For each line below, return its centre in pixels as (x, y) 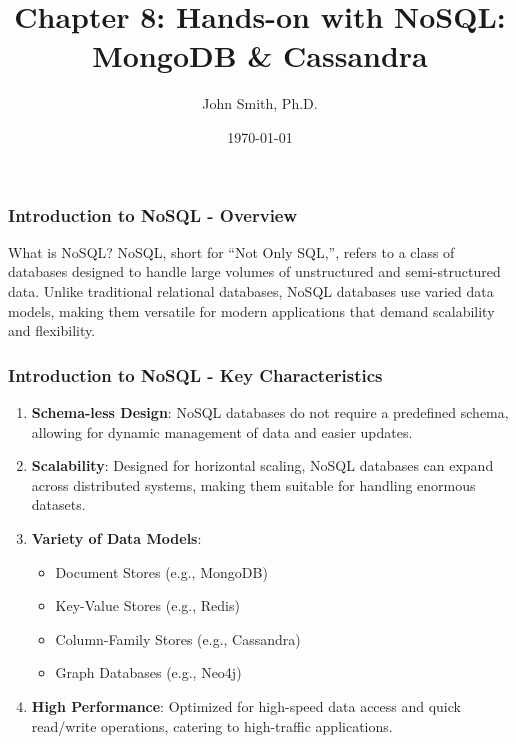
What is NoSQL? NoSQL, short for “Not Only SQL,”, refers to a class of (231, 251)
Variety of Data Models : (116, 537)
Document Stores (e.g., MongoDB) (161, 571)
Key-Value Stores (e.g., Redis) (147, 605)
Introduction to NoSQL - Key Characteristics (195, 374)
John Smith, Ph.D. (260, 103)
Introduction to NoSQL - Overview (153, 214)
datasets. (58, 504)
